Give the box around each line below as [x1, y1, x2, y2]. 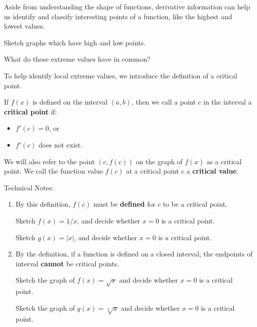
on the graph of [136, 156, 183, 166]
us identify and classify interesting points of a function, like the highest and [4, 11, 232, 21]
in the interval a [203, 97, 252, 107]
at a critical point [126, 166, 179, 176]
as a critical [206, 156, 242, 166]
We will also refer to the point [4, 156, 95, 166]
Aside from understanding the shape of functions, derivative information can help [4, 1, 250, 11]
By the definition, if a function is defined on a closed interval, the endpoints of [15, 249, 253, 259]
